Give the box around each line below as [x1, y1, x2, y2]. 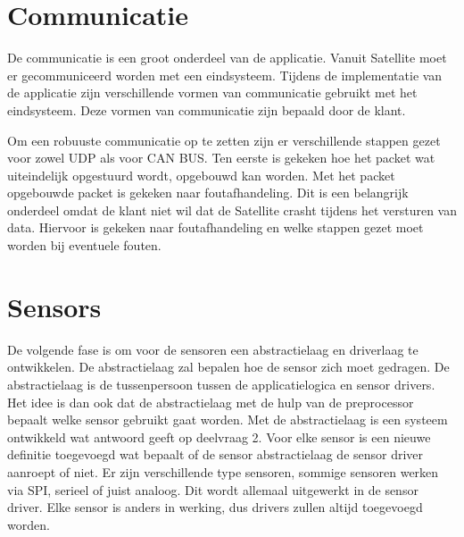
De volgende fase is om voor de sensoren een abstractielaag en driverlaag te [7, 340, 418, 358]
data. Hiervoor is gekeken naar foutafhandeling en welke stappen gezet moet [7, 218, 424, 237]
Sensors [7, 288, 102, 324]
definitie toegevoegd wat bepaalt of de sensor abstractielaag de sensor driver [7, 445, 424, 464]
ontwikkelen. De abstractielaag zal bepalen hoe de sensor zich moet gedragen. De [7, 357, 450, 376]
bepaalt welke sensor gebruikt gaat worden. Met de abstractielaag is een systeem [7, 410, 448, 429]
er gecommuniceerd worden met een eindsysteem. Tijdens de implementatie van [7, 65, 443, 84]
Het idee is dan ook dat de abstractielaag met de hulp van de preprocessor [7, 392, 414, 411]
